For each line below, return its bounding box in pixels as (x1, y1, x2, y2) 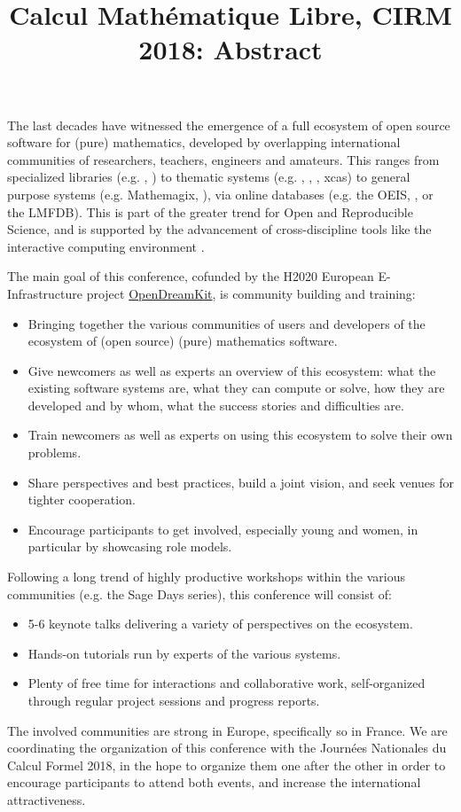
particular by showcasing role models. (27, 537, 232, 556)
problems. (27, 443, 82, 462)
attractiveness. (7, 790, 86, 808)
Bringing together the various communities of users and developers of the (27, 314, 426, 332)
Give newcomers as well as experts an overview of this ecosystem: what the (27, 361, 436, 379)
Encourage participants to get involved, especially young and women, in (27, 519, 418, 538)
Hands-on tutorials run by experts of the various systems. (27, 644, 341, 662)
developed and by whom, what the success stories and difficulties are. (27, 395, 404, 414)
